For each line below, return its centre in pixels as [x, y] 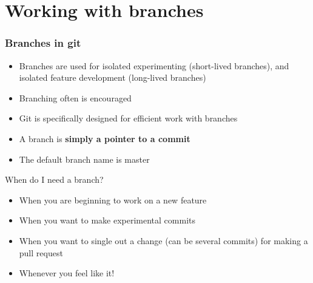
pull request [41, 252]
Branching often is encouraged [75, 97]
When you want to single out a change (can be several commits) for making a [163, 240]
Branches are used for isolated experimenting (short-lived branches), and [154, 65]
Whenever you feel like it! [67, 273]
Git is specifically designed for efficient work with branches [128, 118]
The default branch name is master [84, 159]
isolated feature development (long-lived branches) [113, 77]
